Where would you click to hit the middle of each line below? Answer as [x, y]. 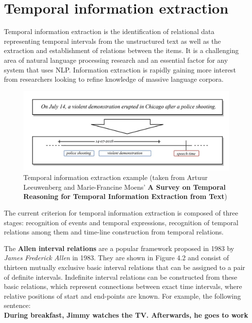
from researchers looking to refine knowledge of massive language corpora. [114, 79]
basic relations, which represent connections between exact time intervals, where [123, 286]
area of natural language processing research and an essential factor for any [116, 60]
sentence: [17, 305]
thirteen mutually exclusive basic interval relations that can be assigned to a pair [125, 267]
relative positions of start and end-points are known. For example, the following [122, 296]
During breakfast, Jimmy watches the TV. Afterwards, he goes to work [126, 314]
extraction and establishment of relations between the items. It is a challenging [121, 50]
